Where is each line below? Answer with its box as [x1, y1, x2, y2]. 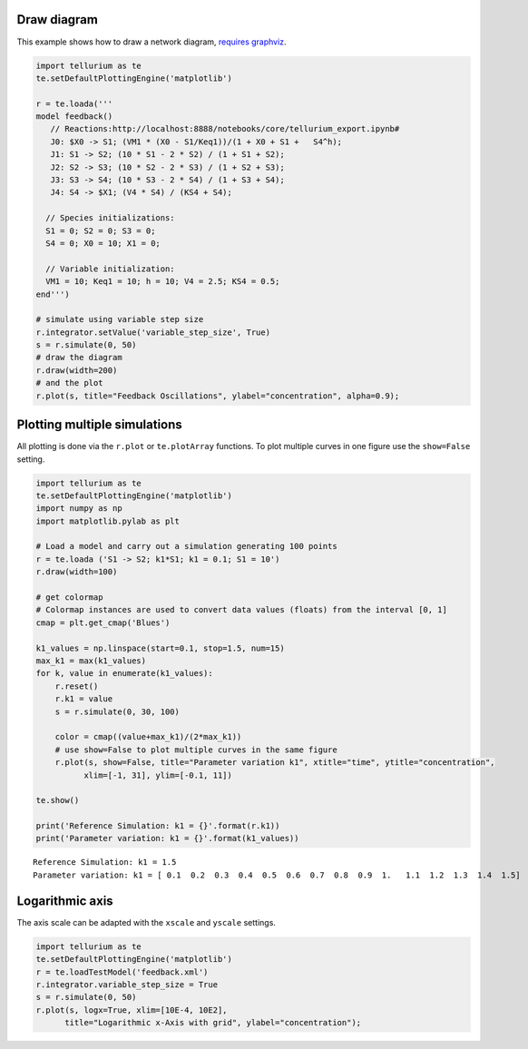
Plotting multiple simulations [16, 417, 183, 433]
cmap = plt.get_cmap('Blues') [35, 617, 171, 628]
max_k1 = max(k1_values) [35, 656, 147, 666]
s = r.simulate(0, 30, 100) [54, 706, 181, 717]
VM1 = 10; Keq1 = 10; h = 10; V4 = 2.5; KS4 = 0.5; [45, 277, 280, 287]
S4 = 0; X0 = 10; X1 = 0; [45, 238, 161, 249]
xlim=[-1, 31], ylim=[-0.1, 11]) [83, 770, 233, 780]
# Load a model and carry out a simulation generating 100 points [35, 541, 337, 552]
